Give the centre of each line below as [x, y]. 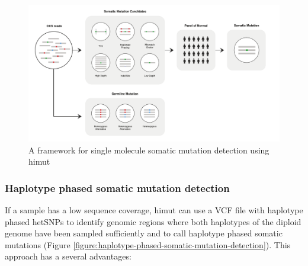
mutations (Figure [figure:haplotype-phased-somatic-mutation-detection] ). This [148, 244]
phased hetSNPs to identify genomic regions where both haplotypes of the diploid [153, 221]
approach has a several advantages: [68, 256]
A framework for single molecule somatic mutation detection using [149, 150]
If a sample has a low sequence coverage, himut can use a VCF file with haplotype [154, 210]
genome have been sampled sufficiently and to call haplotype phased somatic [144, 233]
